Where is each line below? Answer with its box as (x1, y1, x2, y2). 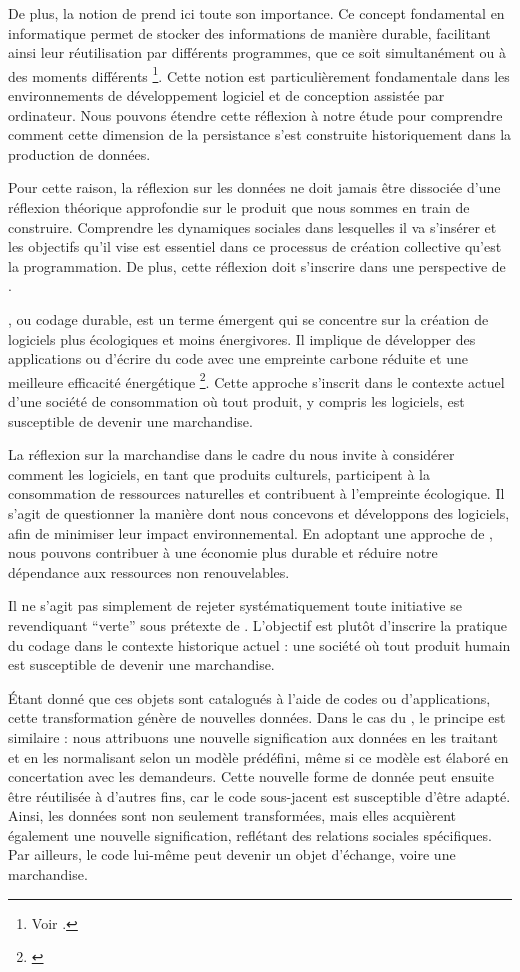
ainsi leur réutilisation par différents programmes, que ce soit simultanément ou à (8, 42, 507, 63)
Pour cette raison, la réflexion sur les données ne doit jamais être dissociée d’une (8, 177, 501, 198)
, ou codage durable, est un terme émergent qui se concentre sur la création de (8, 308, 489, 329)
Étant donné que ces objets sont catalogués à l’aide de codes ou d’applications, (8, 687, 491, 708)
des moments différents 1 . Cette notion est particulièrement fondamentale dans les (8, 62, 510, 86)
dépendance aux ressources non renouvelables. (8, 561, 290, 582)
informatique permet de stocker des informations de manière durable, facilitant (8, 22, 491, 43)
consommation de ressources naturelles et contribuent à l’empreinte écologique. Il (8, 483, 505, 504)
